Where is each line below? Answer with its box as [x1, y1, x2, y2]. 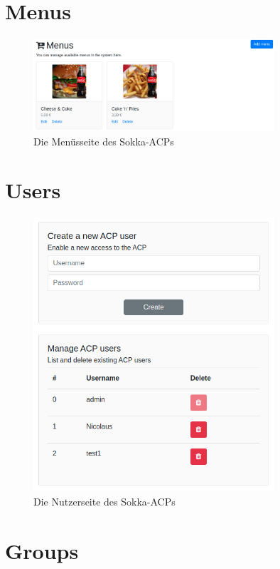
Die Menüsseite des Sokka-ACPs [33, 133, 174, 148]
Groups [5, 535, 79, 565]
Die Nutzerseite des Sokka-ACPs [33, 494, 176, 509]
